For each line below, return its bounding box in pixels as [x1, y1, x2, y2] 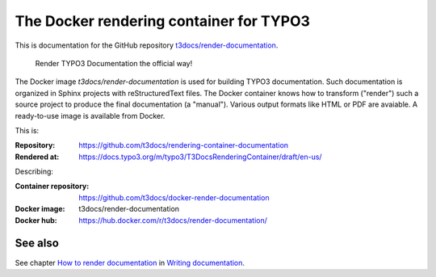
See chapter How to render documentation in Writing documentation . [15, 258, 245, 267]
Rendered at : [15, 152, 60, 162]
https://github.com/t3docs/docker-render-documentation [78, 192, 270, 202]
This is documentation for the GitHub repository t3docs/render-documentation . [15, 40, 279, 50]
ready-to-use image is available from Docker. [15, 111, 166, 120]
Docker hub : [15, 215, 58, 225]
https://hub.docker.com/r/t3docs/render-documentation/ [78, 215, 268, 225]
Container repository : [15, 182, 90, 191]
